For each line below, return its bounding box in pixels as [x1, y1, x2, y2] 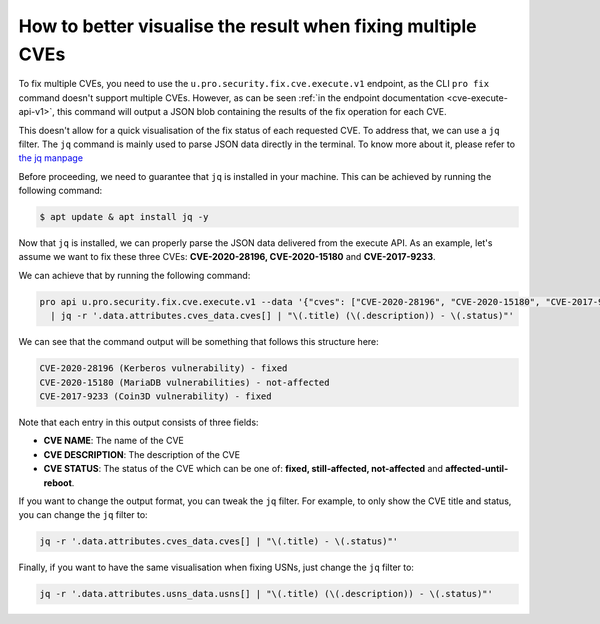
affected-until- [445, 463, 509, 475]
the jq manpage [18, 152, 84, 164]
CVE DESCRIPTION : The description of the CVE [43, 448, 240, 460]
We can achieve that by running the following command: [18, 269, 251, 281]
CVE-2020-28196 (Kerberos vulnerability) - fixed [39, 363, 288, 374]
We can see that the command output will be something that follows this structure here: [18, 336, 379, 348]
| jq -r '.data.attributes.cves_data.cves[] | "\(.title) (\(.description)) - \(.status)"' [50, 310, 515, 322]
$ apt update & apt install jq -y [39, 211, 209, 223]
